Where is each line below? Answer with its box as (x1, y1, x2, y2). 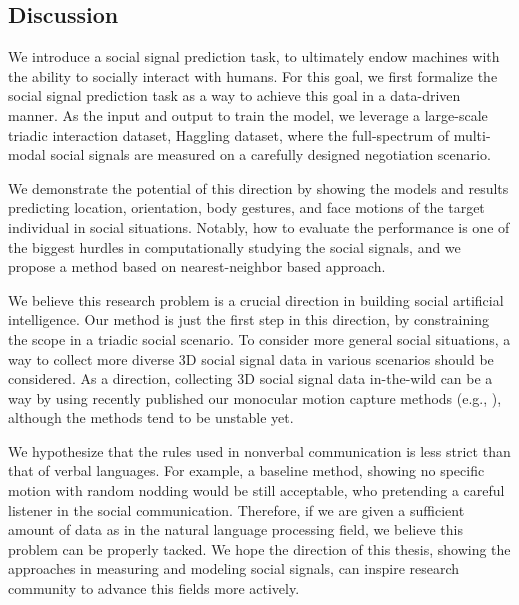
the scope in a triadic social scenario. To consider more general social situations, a (8, 328, 511, 349)
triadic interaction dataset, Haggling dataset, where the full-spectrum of (8, 124, 450, 145)
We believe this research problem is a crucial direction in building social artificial (8, 289, 504, 310)
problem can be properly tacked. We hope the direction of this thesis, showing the (8, 538, 511, 559)
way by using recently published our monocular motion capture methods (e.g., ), (8, 387, 502, 408)
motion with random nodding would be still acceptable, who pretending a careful (8, 480, 505, 501)
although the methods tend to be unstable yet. (8, 407, 294, 428)
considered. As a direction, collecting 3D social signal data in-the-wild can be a (8, 368, 493, 389)
